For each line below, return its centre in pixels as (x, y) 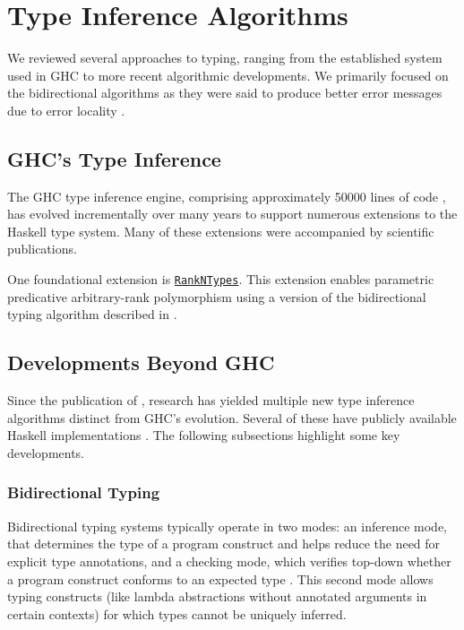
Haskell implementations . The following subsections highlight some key (204, 435)
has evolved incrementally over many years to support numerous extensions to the (232, 214)
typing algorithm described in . (92, 314)
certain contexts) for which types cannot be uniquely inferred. (177, 613)
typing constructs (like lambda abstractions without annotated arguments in (217, 596)
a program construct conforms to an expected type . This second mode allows (220, 578)
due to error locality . (66, 110)
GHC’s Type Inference (114, 158)
